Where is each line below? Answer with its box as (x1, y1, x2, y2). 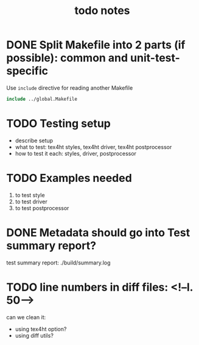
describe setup (15, 137, 54, 144)
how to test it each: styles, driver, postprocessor (15, 150, 137, 157)
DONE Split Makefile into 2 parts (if (6, 38, 186, 52)
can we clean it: (6, 313, 46, 321)
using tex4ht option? (15, 325, 67, 333)
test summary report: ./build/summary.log (6, 259, 111, 266)
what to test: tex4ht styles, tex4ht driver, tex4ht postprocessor (15, 143, 172, 150)
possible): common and (6, 51, 128, 65)
